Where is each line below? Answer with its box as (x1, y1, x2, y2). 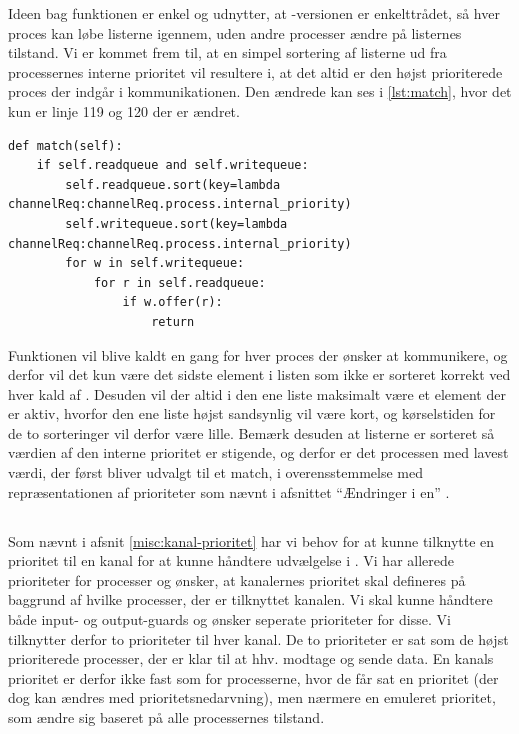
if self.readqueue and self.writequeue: (36, 158, 309, 173)
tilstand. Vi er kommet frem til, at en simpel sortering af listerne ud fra (8, 42, 447, 63)
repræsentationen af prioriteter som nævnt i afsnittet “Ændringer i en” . (8, 481, 450, 502)
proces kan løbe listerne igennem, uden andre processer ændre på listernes (8, 22, 462, 43)
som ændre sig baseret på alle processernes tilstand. (8, 706, 325, 727)
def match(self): (8, 138, 123, 153)
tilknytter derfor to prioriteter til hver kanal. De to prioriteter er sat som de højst (8, 628, 509, 649)
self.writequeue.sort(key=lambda (65, 216, 288, 231)
